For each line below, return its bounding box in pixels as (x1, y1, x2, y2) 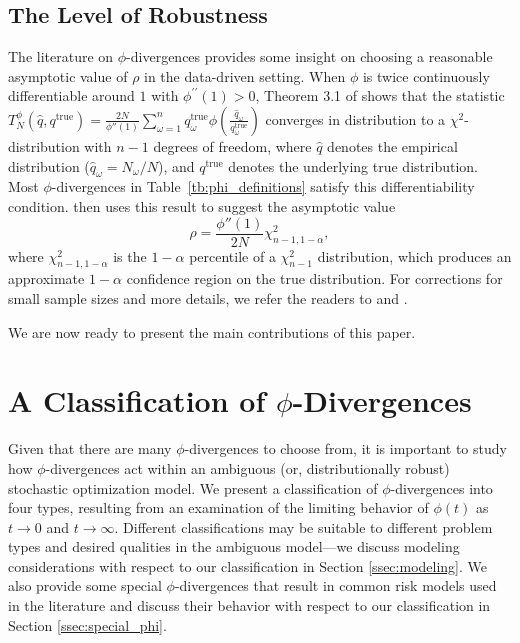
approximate (8, 268, 85, 289)
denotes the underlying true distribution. (228, 155, 478, 176)
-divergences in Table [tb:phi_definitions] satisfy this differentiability (51, 176, 475, 197)
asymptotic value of (8, 65, 128, 86)
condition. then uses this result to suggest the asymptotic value (8, 195, 396, 216)
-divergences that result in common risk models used (174, 575, 497, 596)
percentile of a (189, 245, 276, 266)
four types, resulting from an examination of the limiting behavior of (8, 497, 429, 518)
